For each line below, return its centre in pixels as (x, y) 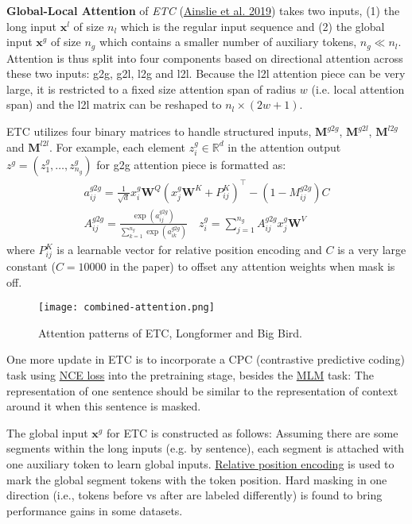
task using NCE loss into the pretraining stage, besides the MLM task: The (190, 374)
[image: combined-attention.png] (126, 308)
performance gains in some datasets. (95, 510)
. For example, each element (117, 146)
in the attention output (284, 146)
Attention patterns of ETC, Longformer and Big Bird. (170, 332)
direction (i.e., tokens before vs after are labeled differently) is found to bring (194, 495)
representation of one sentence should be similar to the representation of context (202, 390)
